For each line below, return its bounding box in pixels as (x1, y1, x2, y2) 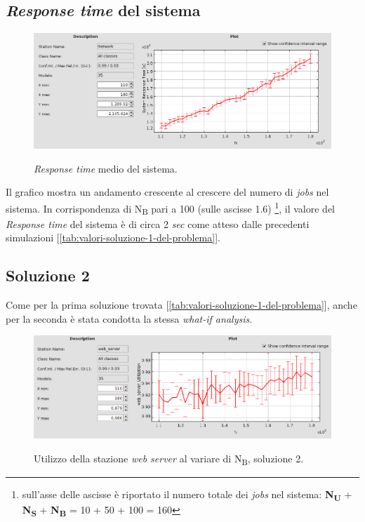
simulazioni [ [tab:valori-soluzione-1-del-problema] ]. (6, 230, 220, 245)
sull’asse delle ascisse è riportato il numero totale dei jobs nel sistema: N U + (22, 486, 352, 503)
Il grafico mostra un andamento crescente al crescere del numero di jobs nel (6, 185, 329, 199)
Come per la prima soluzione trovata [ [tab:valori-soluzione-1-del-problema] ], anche (6, 297, 357, 312)
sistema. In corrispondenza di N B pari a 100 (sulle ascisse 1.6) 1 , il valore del (6, 199, 336, 217)
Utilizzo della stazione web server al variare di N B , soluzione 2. (34, 450, 304, 467)
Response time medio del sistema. (34, 161, 178, 175)
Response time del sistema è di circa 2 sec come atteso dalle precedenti (6, 216, 310, 231)
